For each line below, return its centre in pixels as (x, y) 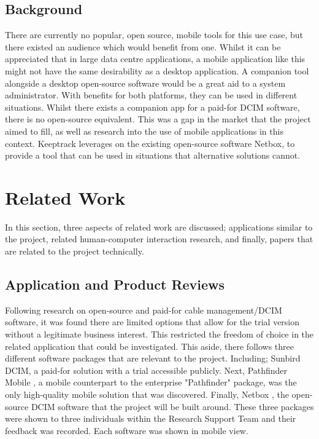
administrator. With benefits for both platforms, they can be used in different (151, 95)
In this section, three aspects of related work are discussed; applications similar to (159, 227)
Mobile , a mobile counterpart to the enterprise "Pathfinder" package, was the (151, 382)
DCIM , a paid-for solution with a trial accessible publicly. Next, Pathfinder (146, 370)
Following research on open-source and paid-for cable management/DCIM (144, 310)
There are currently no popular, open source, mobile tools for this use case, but (154, 35)
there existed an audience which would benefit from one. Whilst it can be (143, 46)
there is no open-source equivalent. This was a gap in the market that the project (158, 119)
